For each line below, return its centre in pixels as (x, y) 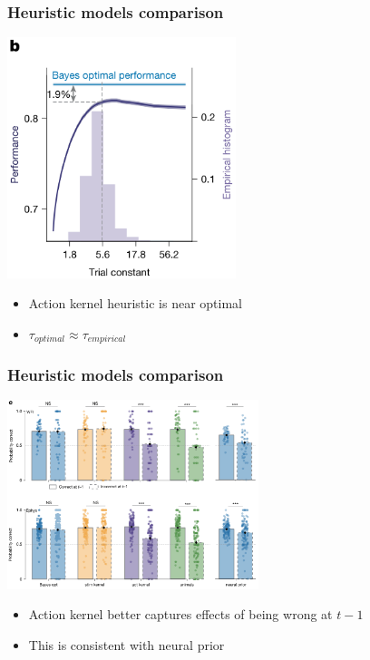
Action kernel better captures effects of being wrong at (180, 614)
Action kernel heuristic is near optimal (135, 303)
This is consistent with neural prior (127, 644)
